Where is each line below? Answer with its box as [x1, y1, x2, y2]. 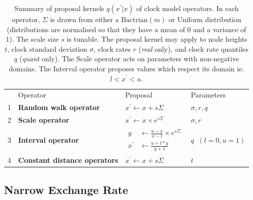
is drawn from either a [50, 14, 119, 24]
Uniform [177, 17, 203, 24]
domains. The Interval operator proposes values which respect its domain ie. [9, 63, 244, 73]
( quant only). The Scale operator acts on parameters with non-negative [19, 53, 239, 64]
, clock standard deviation [7, 43, 88, 54]
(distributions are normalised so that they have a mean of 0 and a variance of [7, 24, 246, 34]
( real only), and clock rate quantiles [139, 43, 248, 54]
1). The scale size [6, 34, 59, 44]
